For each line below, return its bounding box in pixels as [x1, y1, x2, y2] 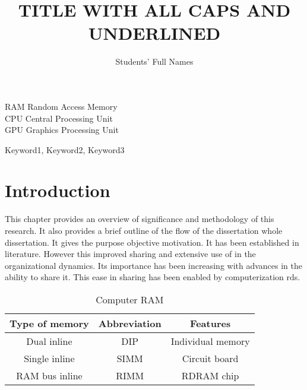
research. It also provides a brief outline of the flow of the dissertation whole [5, 224, 283, 236]
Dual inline [26, 334, 72, 348]
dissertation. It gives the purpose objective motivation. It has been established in [5, 236, 299, 248]
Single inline [24, 351, 75, 365]
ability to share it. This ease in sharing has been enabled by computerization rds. [5, 271, 300, 283]
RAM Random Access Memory [5, 100, 118, 112]
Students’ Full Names [115, 55, 194, 68]
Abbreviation [98, 316, 162, 330]
